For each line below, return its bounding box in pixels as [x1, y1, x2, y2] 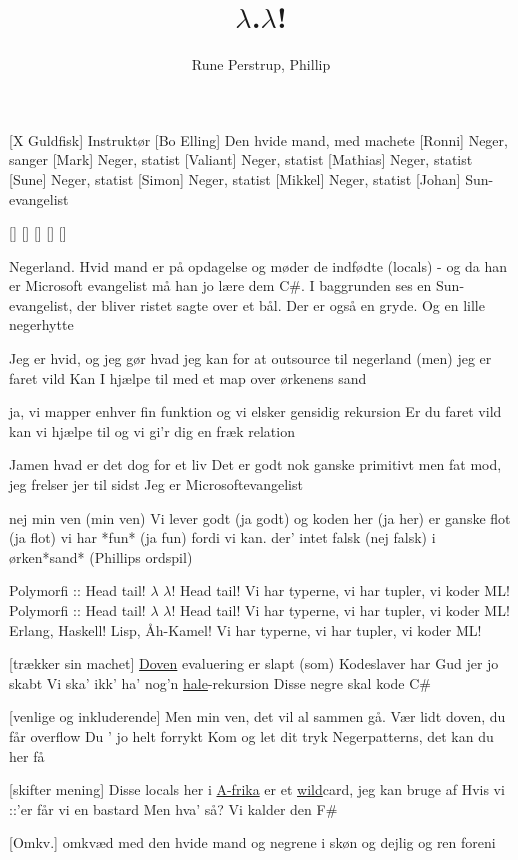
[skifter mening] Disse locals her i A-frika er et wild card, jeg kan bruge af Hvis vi [9, 779, 505, 800]
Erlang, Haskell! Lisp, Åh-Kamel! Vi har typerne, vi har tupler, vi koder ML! [9, 619, 482, 640]
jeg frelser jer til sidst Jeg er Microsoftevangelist [9, 474, 303, 495]
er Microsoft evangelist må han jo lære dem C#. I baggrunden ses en [9, 275, 432, 296]
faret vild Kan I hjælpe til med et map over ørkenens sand [9, 367, 367, 388]
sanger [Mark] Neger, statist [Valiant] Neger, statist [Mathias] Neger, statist [9, 149, 473, 170]
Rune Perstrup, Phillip [191, 54, 331, 75]
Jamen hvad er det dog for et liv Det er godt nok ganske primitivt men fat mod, [9, 454, 502, 475]
